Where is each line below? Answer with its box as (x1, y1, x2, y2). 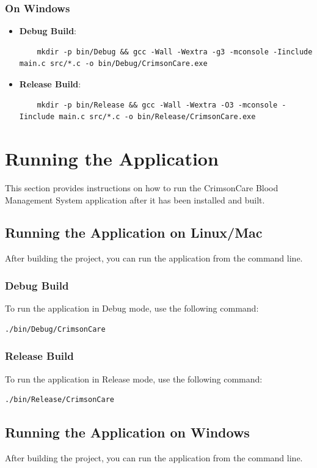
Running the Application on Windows (5, 423, 250, 442)
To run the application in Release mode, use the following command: (5, 372, 263, 385)
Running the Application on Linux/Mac (5, 223, 263, 242)
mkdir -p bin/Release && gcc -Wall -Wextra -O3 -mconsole (37, 100, 278, 109)
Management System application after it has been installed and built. (5, 193, 265, 206)
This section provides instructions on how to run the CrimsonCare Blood (5, 181, 279, 194)
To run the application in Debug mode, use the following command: (5, 302, 259, 315)
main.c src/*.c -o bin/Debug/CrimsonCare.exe (19, 59, 208, 68)
